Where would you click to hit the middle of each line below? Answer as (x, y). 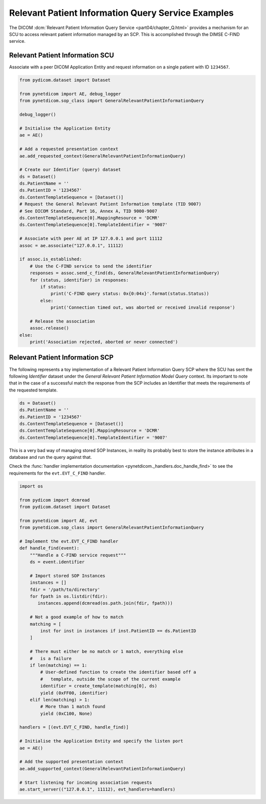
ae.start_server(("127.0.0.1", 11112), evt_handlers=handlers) (98, 789)
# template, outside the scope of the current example (110, 679)
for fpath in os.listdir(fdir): (69, 596)
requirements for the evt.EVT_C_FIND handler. (57, 473)
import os (31, 486)
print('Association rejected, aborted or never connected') (104, 342)
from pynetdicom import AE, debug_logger (70, 94)
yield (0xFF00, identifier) (74, 693)
